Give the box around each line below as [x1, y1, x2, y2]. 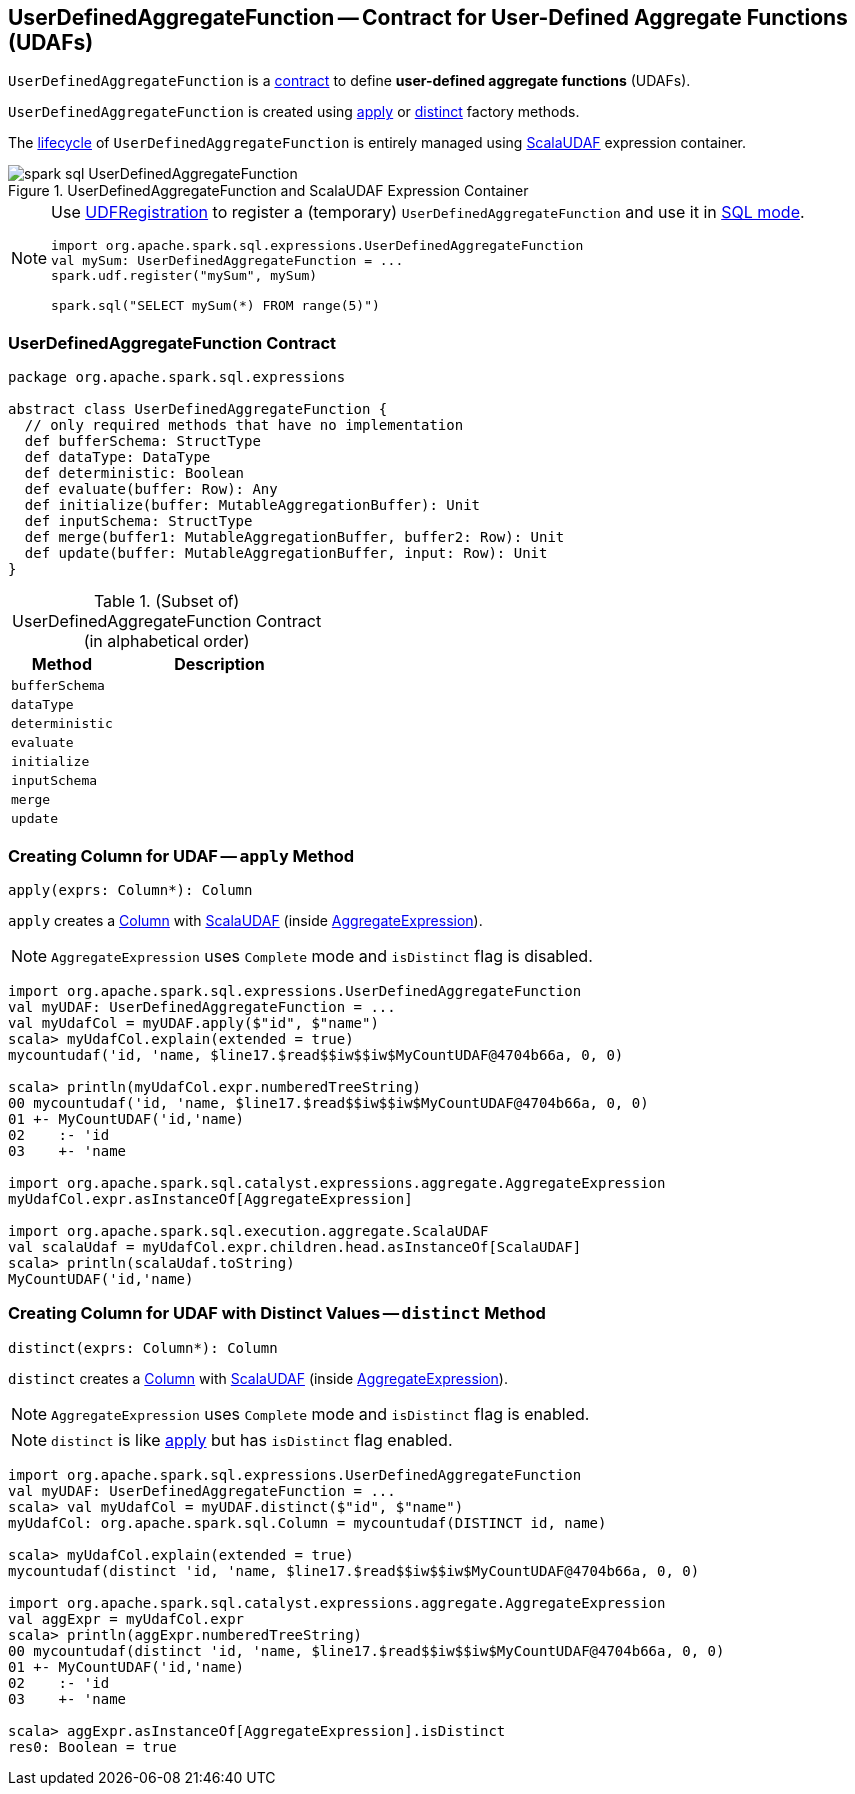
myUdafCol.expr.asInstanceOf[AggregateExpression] [8, 1190, 413, 1207]
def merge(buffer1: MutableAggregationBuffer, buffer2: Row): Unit [24, 529, 565, 546]
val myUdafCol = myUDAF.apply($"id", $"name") [8, 1014, 379, 1031]
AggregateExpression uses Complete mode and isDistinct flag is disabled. [51, 945, 593, 966]
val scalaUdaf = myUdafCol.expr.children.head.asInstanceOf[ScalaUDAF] [8, 1238, 582, 1255]
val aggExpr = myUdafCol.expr [8, 1610, 245, 1627]
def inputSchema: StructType [24, 513, 253, 530]
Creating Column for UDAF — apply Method [8, 845, 355, 866]
